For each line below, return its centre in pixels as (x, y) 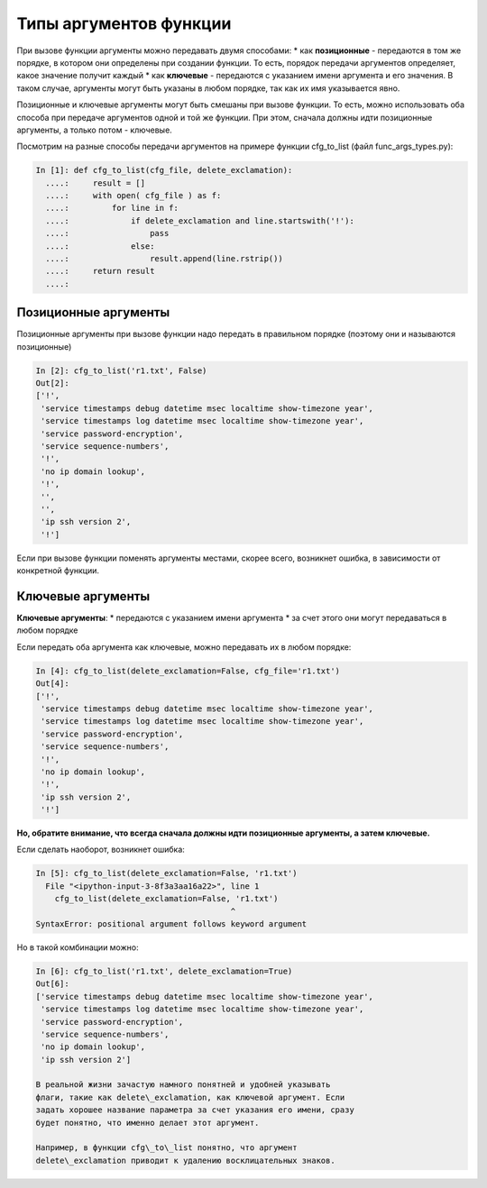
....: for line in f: (112, 208)
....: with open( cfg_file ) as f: (133, 196)
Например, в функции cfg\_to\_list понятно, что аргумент (166, 1148)
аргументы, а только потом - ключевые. (95, 130)
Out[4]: (52, 684)
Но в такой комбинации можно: (78, 947)
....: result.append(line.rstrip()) (164, 258)
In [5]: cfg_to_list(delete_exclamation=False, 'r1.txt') (166, 873)
